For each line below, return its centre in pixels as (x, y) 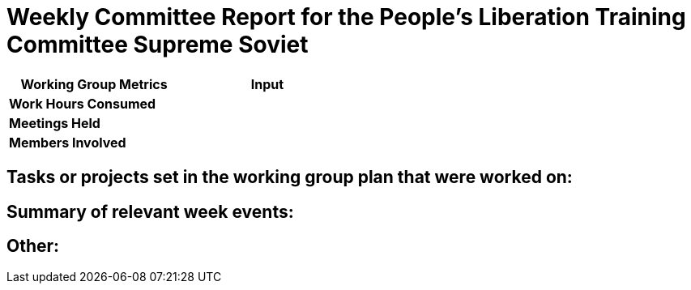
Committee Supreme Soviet (158, 45)
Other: (33, 246)
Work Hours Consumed (83, 103)
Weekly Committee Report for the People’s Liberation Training (346, 17)
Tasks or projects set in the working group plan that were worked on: (290, 177)
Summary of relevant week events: (150, 211)
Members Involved (68, 142)
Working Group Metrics (94, 84)
